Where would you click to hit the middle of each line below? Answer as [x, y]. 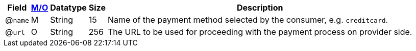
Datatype [68, 8]
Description [260, 8]
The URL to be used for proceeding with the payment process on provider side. [260, 32]
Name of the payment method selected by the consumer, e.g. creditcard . [248, 20]
